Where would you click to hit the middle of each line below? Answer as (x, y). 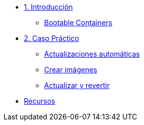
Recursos (40, 101)
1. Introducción (48, 7)
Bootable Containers (78, 23)
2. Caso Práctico (51, 38)
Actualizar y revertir (77, 85)
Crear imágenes (71, 70)
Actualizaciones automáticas (92, 54)
